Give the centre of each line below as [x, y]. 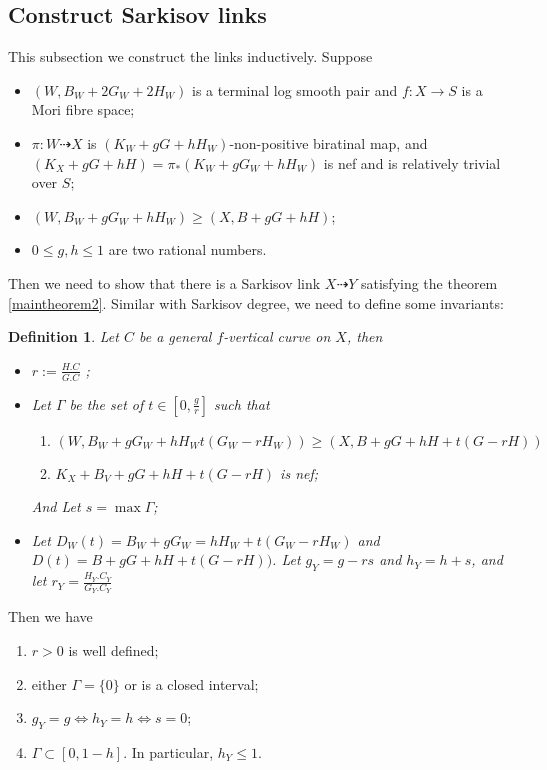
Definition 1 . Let [63, 336]
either [49, 683]
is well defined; [113, 649]
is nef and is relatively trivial [412, 162]
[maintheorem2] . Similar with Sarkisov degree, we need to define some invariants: [256, 302]
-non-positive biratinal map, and [328, 142]
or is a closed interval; [191, 683]
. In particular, [168, 751]
